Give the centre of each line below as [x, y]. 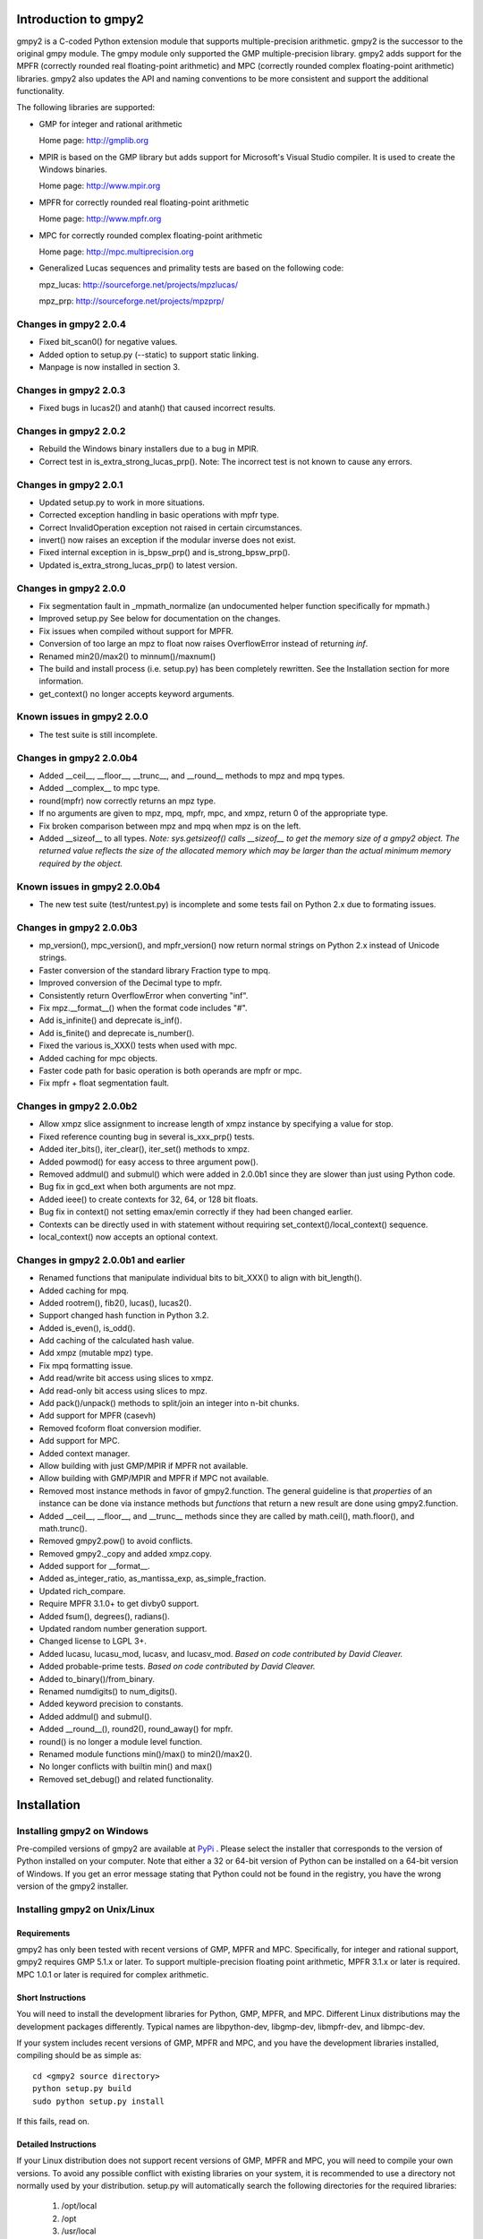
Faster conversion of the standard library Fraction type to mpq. [155, 970]
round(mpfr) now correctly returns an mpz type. [127, 801]
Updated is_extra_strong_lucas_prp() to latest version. [138, 565]
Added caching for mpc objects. [98, 1058]
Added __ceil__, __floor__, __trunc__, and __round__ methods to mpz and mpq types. [192, 776]
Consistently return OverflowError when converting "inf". [144, 995]
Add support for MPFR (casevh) [97, 1416]
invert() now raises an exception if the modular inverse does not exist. [168, 540]
